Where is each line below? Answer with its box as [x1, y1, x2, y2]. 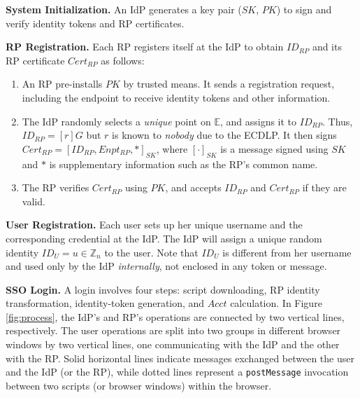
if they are [302, 180, 347, 195]
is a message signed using [220, 141, 329, 156]
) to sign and [276, 2, 332, 16]
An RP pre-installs [22, 76, 103, 91]
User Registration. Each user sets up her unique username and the [6, 217, 303, 232]
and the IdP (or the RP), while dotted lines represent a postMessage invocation [6, 364, 349, 379]
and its [312, 39, 342, 54]
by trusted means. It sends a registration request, [123, 76, 335, 91]
